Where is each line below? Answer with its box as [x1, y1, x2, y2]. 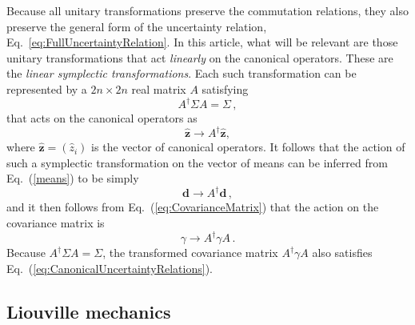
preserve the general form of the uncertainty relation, [6, 18, 267, 34]
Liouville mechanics [6, 299, 171, 323]
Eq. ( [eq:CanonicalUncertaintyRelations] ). [6, 259, 213, 276]
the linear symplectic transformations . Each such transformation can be [6, 65, 357, 82]
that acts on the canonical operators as [6, 110, 198, 126]
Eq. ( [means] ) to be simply [6, 170, 139, 187]
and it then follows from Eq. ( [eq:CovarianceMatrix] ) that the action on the [6, 199, 379, 215]
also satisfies [312, 244, 373, 261]
